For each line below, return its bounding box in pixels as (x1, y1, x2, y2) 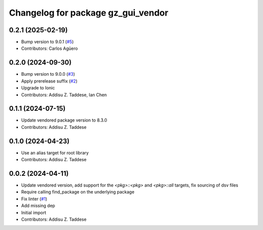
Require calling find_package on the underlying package (21, 189, 135, 195)
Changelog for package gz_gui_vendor (9, 7, 169, 18)
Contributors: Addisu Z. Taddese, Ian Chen (21, 92, 107, 98)
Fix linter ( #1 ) (21, 196, 47, 202)
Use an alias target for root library (21, 149, 89, 156)
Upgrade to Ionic (21, 85, 55, 91)
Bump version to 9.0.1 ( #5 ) (21, 39, 74, 45)
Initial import (21, 209, 46, 215)
